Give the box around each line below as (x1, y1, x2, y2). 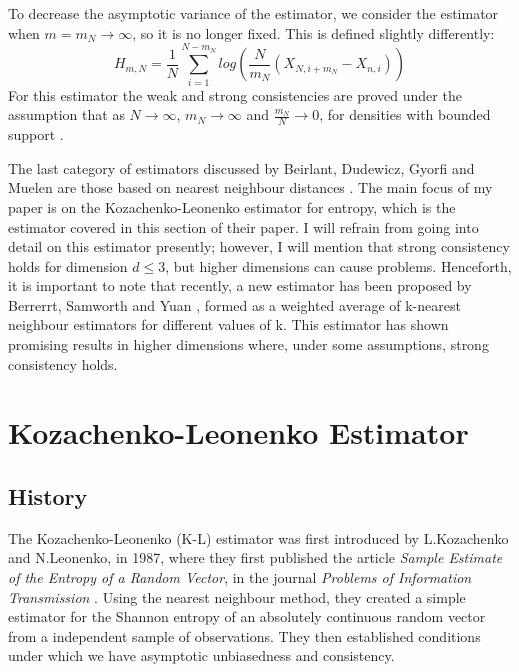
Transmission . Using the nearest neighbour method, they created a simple (8, 586, 466, 607)
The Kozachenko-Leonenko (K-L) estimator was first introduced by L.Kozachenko (8, 527, 509, 548)
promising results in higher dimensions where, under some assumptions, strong (8, 334, 489, 355)
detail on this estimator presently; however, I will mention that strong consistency (8, 236, 510, 257)
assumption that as (8, 104, 125, 125)
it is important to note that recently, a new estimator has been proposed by (8, 275, 472, 296)
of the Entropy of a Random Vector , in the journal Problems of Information (8, 567, 472, 588)
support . (8, 124, 64, 145)
